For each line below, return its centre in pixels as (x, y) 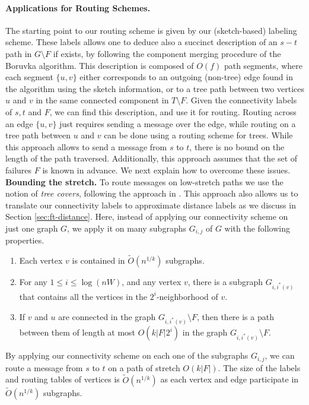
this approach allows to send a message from (86, 146)
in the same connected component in (102, 100)
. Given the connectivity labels (241, 100)
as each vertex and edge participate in (230, 379)
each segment (29, 77)
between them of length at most (77, 332)
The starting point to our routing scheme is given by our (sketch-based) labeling (151, 30)
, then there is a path (235, 316)
